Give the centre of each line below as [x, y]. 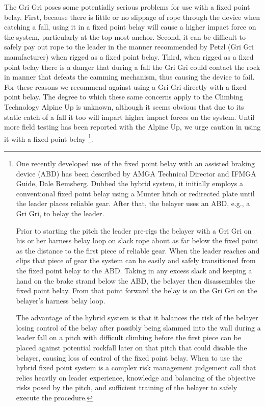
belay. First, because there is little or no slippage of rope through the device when [132, 17]
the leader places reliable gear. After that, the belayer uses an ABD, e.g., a [133, 203]
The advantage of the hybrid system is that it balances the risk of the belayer [137, 318]
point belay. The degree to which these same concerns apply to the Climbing [124, 97]
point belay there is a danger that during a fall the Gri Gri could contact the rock [132, 67]
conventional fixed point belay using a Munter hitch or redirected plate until [135, 193]
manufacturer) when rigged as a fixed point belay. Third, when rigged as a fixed [129, 56]
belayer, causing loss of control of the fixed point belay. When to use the [129, 357]
